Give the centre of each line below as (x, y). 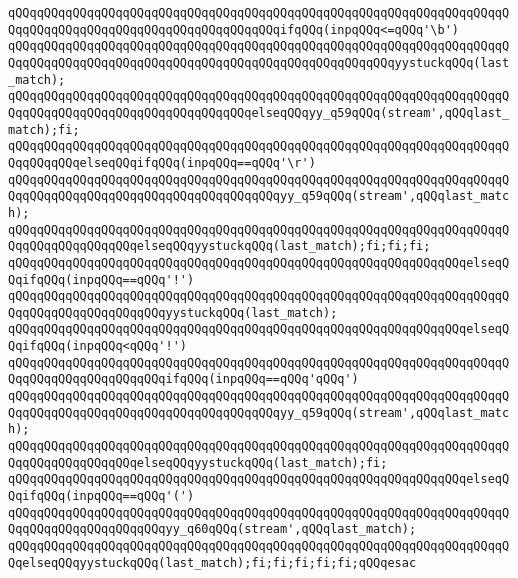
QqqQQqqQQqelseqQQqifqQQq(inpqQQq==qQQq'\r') (162, 162)
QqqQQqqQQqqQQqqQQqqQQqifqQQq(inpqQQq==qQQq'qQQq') (183, 379)
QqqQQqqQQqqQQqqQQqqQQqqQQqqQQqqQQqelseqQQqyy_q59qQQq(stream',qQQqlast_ (259, 112)
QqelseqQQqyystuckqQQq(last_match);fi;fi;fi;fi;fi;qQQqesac (212, 562)
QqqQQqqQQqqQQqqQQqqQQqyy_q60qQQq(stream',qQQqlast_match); (212, 529)
